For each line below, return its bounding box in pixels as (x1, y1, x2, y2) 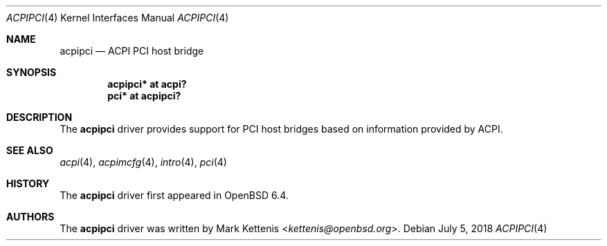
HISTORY (6, 178, 50, 189)
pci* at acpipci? (107, 90, 181, 102)
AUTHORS (6, 211, 55, 223)
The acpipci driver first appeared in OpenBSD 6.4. (60, 189, 289, 201)
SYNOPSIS (6, 66, 57, 78)
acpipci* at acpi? (107, 78, 187, 90)
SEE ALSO (6, 144, 53, 156)
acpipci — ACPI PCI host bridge (60, 45, 204, 57)
